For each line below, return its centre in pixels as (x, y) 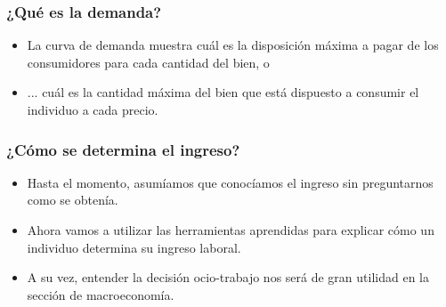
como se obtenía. (73, 200)
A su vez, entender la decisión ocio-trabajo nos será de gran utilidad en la (228, 277)
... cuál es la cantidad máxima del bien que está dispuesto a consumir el (223, 92)
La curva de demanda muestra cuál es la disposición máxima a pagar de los (233, 45)
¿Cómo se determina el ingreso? (123, 149)
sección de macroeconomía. (101, 294)
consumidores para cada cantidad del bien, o (148, 62)
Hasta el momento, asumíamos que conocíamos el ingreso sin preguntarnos (230, 182)
